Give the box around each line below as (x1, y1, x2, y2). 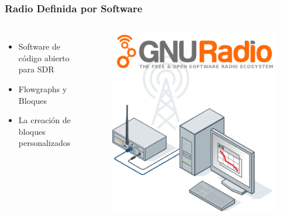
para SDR (18, 63, 54, 75)
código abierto (18, 51, 70, 64)
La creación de (18, 114, 71, 126)
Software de (18, 40, 61, 53)
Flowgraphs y (18, 83, 67, 95)
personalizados (18, 137, 71, 149)
